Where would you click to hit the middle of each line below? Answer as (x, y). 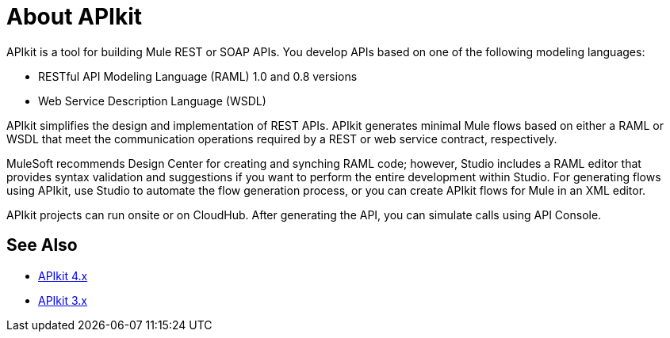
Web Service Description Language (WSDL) (152, 101)
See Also (42, 245)
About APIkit (75, 17)
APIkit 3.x (63, 300)
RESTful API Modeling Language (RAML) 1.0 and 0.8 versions (198, 76)
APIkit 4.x (63, 275)
